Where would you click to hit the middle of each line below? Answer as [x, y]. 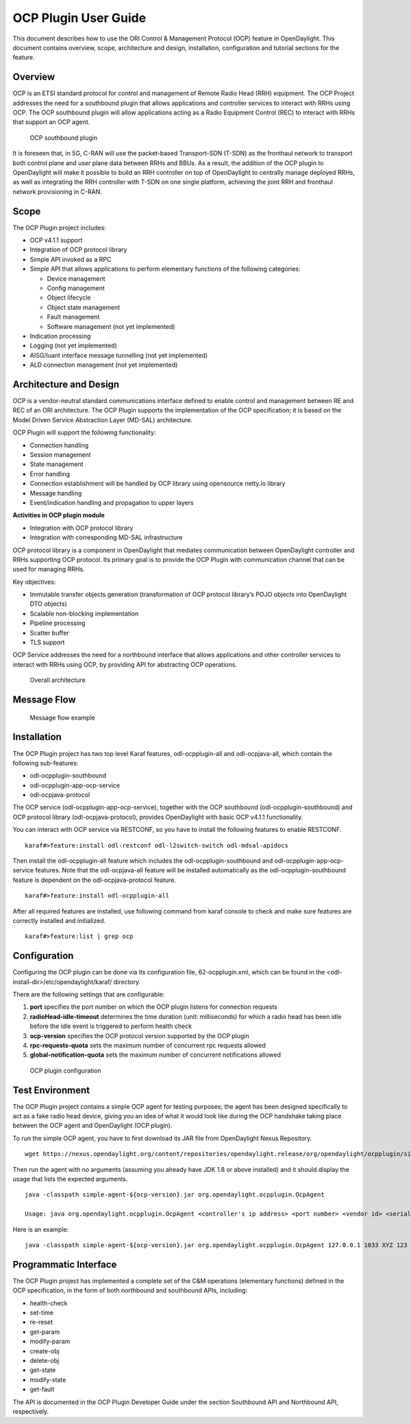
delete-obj [45, 1361]
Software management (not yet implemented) [111, 326]
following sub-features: [46, 763]
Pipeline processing [58, 623]
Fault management [73, 317]
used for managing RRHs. [49, 569]
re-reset [41, 1322]
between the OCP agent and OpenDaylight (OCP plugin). [92, 1126]
